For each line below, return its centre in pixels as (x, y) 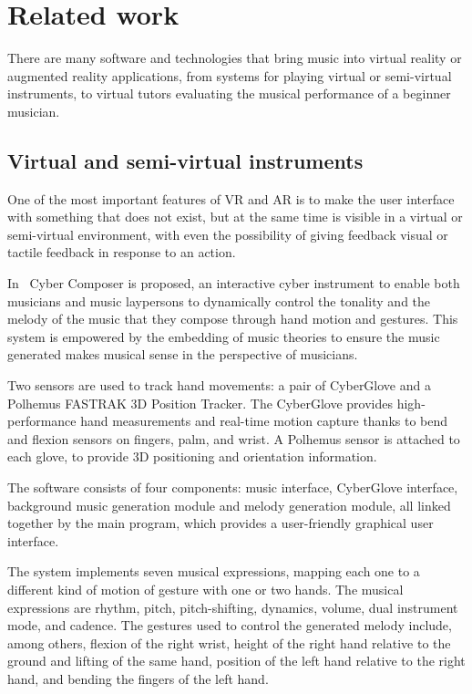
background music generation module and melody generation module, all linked (229, 505)
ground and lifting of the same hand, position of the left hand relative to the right (236, 661)
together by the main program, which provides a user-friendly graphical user (221, 523)
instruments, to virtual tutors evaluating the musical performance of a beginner (229, 93)
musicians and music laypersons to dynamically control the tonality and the (219, 300)
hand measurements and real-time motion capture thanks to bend (264, 421)
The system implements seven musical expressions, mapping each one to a (214, 571)
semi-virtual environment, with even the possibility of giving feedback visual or (228, 234)
